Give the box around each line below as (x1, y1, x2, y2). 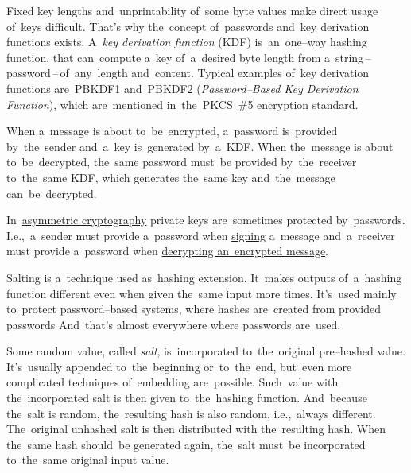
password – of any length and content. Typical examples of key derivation (6, 64, 370, 81)
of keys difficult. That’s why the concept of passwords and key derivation (6, 17, 370, 34)
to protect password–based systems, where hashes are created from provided (6, 300, 382, 317)
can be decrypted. (6, 184, 97, 201)
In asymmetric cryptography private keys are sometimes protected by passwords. (6, 211, 405, 228)
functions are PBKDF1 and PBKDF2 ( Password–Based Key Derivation (6, 79, 359, 96)
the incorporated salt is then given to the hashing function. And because (6, 390, 367, 406)
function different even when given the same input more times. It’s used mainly (6, 285, 397, 301)
